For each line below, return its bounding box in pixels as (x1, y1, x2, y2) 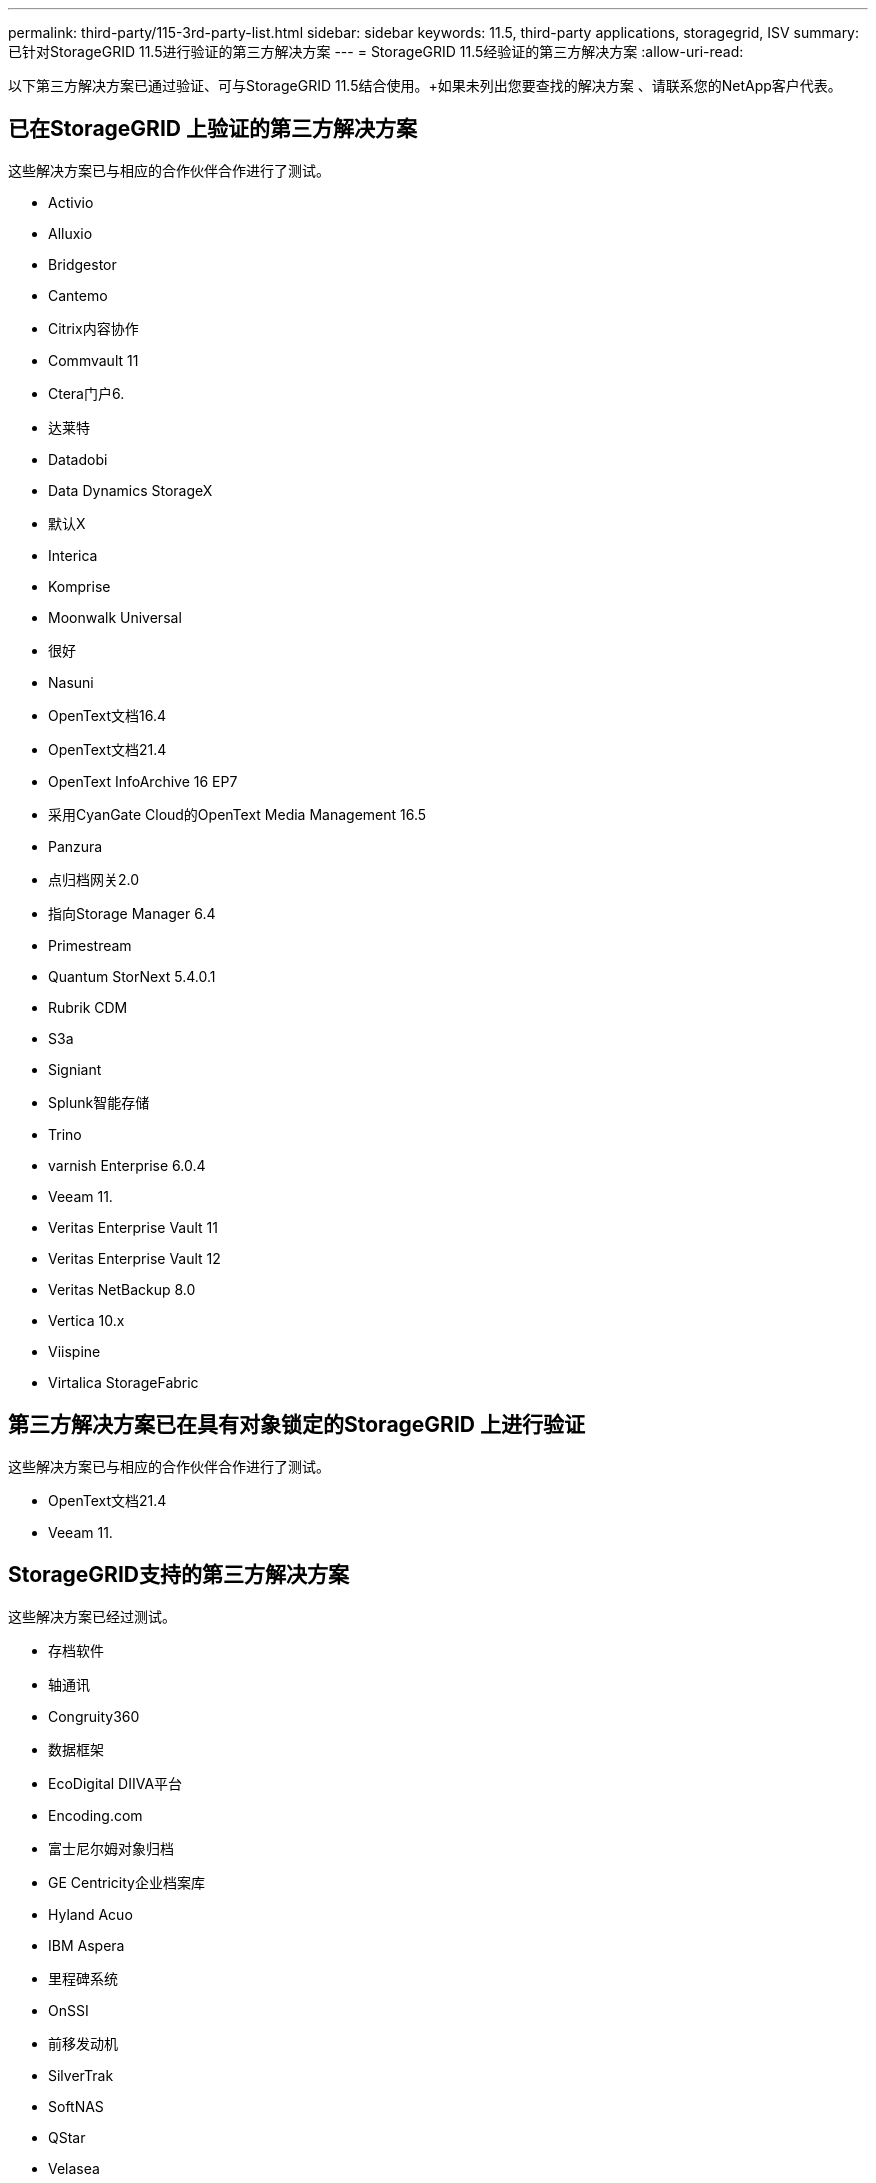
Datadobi (48, 450, 108, 468)
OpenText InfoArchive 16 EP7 (48, 772, 238, 790)
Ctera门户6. (48, 384, 125, 402)
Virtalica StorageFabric (48, 1373, 199, 1391)
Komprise (48, 577, 111, 595)
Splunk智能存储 (48, 1093, 150, 1111)
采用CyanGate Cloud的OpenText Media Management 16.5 (48, 805, 427, 823)
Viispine (48, 1342, 101, 1360)
